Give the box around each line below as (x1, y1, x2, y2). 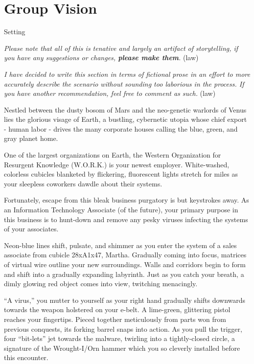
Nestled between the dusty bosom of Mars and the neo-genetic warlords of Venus (4, 104, 247, 114)
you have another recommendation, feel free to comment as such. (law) (4, 88, 216, 98)
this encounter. (4, 352, 48, 363)
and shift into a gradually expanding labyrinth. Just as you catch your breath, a (4, 269, 244, 279)
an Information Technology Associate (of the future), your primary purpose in (4, 205, 238, 215)
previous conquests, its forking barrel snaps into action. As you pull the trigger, (4, 323, 242, 334)
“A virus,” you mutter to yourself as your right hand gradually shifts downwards (4, 295, 246, 305)
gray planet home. (4, 133, 58, 143)
